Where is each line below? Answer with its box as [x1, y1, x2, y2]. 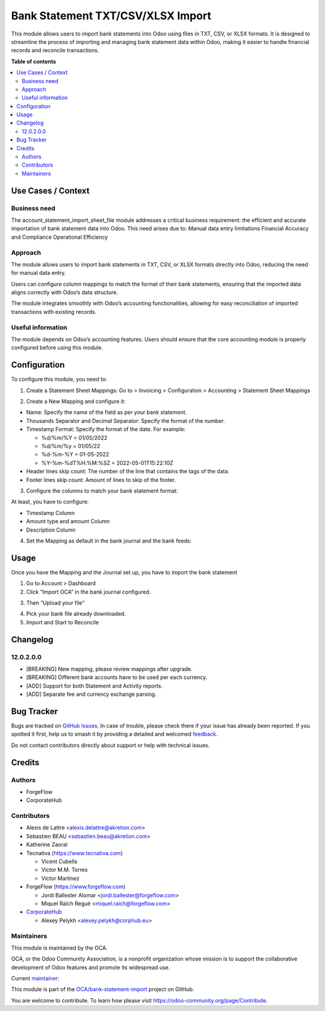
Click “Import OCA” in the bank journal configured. [26, 588, 151, 595]
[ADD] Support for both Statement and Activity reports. [26, 682, 162, 689]
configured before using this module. [11, 344, 104, 351]
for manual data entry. [11, 269, 66, 277]
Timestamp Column [26, 509, 75, 517]
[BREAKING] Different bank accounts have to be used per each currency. [26, 674, 208, 681]
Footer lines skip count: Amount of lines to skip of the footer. [26, 476, 176, 484]
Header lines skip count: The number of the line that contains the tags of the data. [26, 468, 230, 475]
